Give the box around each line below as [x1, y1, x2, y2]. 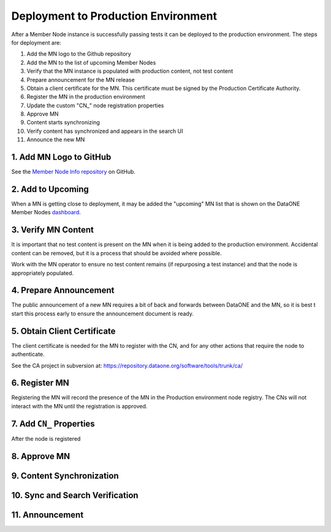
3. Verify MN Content [11, 225, 94, 235]
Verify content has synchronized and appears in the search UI [26, 127, 183, 135]
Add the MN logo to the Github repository [26, 50, 131, 58]
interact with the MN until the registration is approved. [11, 402, 148, 410]
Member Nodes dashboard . [11, 209, 81, 216]
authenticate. [11, 351, 45, 358]
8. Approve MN [11, 451, 70, 462]
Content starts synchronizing [26, 119, 101, 126]
